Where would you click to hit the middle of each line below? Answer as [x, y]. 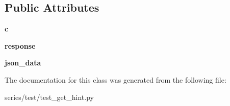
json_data [23, 63]
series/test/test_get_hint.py [49, 97]
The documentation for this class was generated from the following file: [116, 79]
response [20, 45]
